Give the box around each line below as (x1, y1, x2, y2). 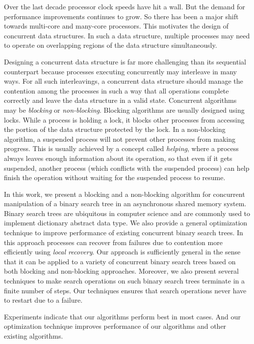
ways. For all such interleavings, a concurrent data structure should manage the (4, 76, 243, 86)
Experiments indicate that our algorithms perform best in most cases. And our (4, 311, 241, 321)
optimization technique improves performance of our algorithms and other (4, 321, 227, 331)
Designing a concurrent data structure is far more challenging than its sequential (4, 56, 246, 66)
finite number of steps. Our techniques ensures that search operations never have (4, 285, 247, 295)
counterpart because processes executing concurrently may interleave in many (4, 66, 237, 76)
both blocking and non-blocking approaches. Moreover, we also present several (4, 266, 239, 276)
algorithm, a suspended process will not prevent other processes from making (4, 133, 236, 144)
